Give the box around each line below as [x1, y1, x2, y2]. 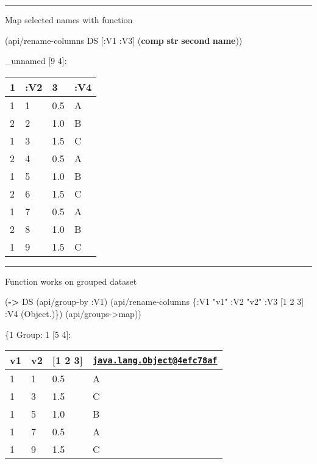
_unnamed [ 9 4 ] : [5, 54, 67, 67]
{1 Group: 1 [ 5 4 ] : [5, 327, 71, 340]
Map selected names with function [5, 13, 133, 26]
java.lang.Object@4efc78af [92, 355, 218, 365]
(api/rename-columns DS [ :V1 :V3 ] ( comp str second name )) [5, 34, 243, 46]
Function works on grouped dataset [5, 274, 137, 287]
